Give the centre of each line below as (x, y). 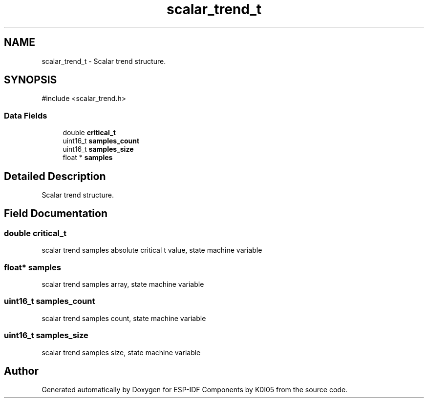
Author (21, 371)
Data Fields (26, 115)
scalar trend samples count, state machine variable (124, 318)
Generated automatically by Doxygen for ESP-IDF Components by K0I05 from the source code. (195, 390)
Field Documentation (56, 214)
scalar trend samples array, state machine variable (123, 284)
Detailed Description (55, 176)
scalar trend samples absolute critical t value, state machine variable (152, 250)
